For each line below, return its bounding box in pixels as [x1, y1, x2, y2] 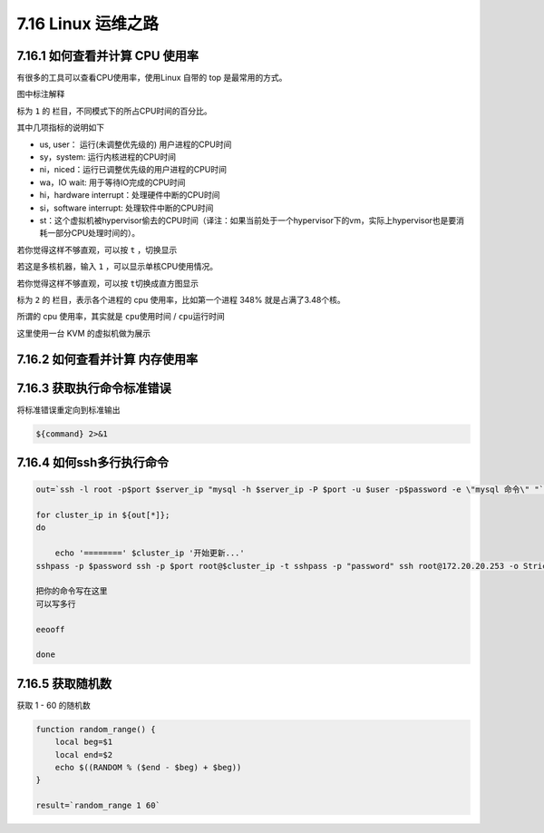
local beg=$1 [54, 737, 113, 748]
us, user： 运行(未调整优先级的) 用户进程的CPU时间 [39, 139, 232, 150]
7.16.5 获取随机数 [16, 676, 112, 691]
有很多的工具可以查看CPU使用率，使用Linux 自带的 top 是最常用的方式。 [16, 73, 287, 83]
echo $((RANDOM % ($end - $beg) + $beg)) [54, 762, 242, 772]
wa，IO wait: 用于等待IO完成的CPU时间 [39, 177, 186, 188]
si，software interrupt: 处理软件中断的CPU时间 [39, 202, 214, 213]
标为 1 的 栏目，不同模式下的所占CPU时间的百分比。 [16, 105, 212, 116]
